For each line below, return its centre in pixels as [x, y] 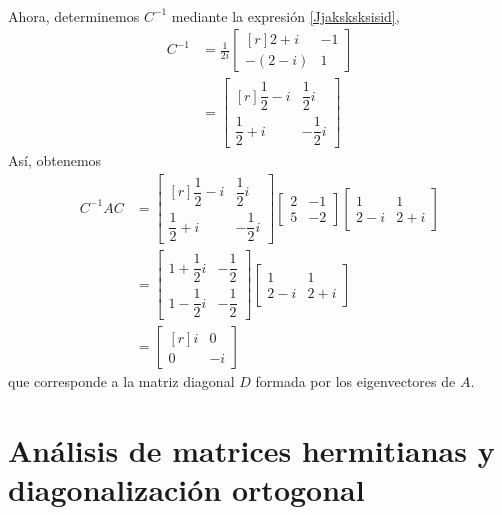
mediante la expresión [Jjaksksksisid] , [285, 15]
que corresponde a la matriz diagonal [121, 381]
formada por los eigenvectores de [355, 381]
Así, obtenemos [55, 160]
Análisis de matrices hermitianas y [251, 450]
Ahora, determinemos [74, 15]
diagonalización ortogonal [186, 489]
